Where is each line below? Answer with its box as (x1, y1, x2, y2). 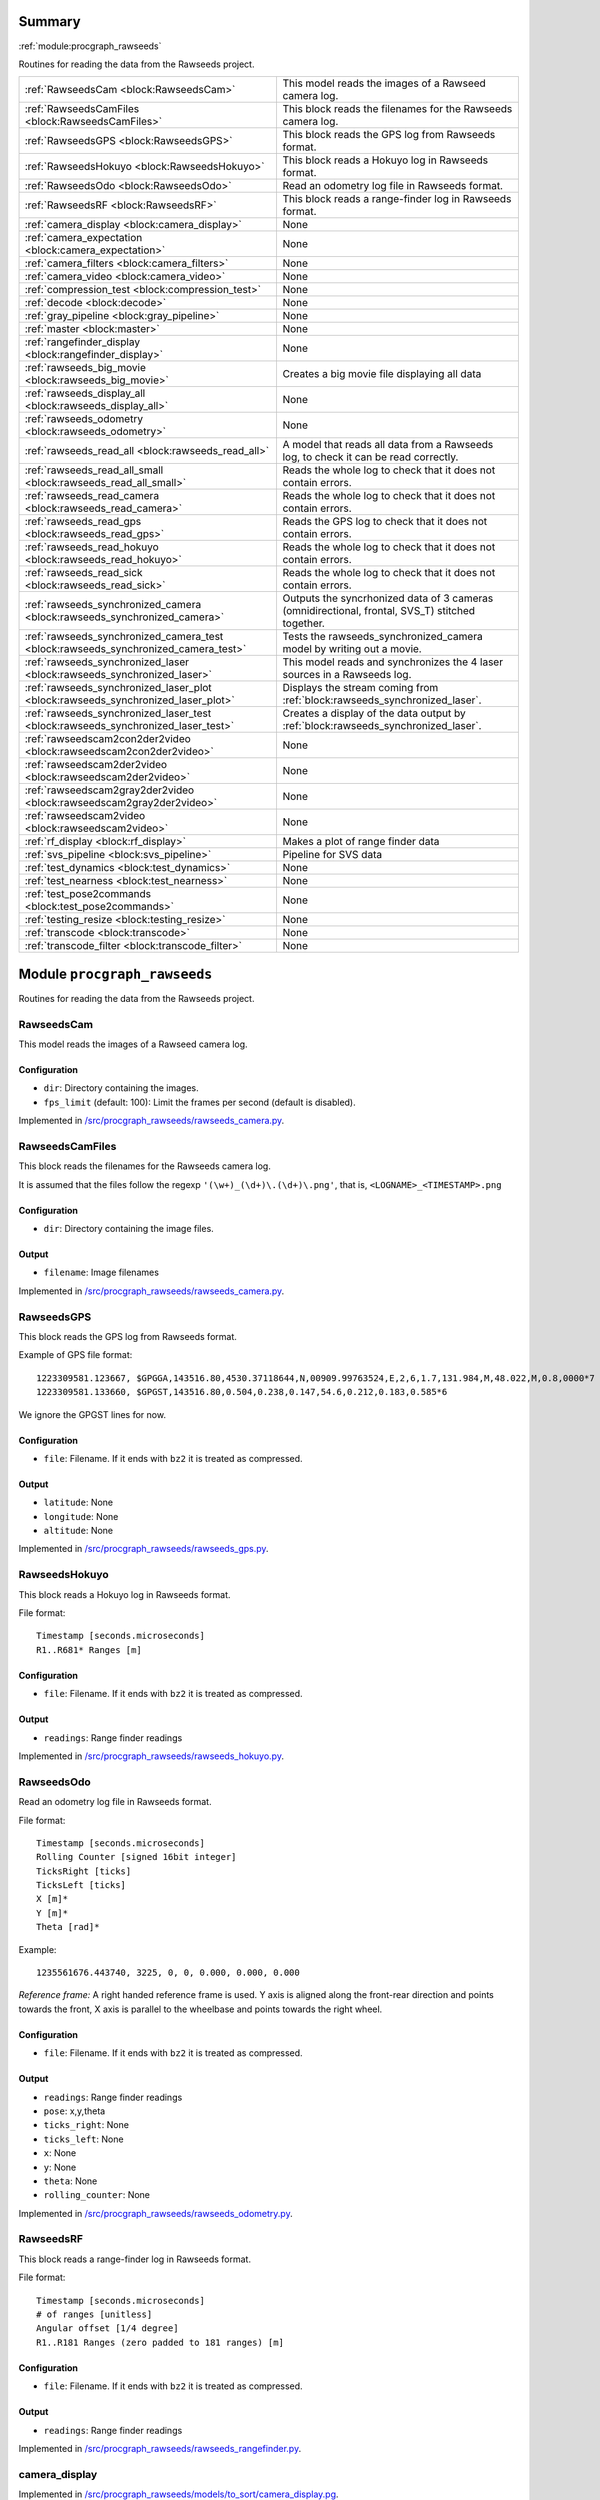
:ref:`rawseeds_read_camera (24, 489, 160, 503)
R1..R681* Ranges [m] (36, 1644, 142, 1655)
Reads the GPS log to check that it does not (282, 515, 488, 529)
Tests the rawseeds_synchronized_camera (282, 630, 484, 644)
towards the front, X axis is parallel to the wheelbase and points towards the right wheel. (18, 2003, 383, 2015)
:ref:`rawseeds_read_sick (24, 566, 143, 580)
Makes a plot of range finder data (282, 835, 440, 849)
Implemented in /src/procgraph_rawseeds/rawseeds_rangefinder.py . (18, 2442, 302, 2454)
